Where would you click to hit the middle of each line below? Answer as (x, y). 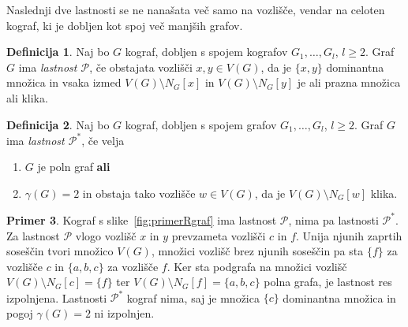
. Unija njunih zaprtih (349, 235)
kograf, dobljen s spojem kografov (206, 52)
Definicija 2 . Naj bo (58, 124)
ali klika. (27, 97)
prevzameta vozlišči (219, 235)
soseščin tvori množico (60, 251)
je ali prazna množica (349, 82)
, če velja (103, 140)
